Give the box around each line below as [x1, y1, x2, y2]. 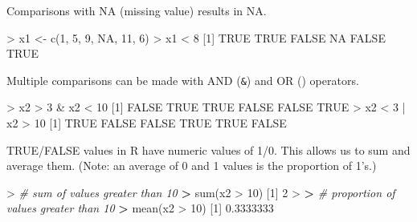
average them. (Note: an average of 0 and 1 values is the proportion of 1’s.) [6, 157, 377, 174]
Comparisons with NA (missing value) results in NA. [6, 2, 267, 18]
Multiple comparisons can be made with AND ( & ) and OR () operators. [6, 71, 359, 88]
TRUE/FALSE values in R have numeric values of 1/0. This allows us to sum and [6, 141, 411, 158]
